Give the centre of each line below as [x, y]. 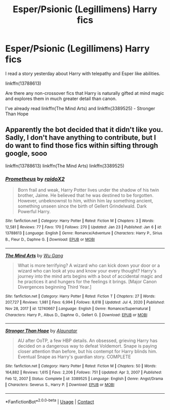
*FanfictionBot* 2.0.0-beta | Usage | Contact [50, 401]
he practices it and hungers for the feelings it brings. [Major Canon [87, 281]
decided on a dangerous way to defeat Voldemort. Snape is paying [87, 346]
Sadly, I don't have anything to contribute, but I [81, 138]
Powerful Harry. [34, 212]
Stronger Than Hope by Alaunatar [41, 331]
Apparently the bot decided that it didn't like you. [84, 130]
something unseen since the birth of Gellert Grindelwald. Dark [82, 206]
